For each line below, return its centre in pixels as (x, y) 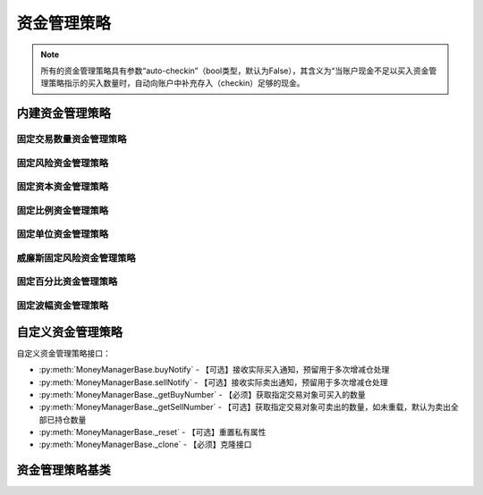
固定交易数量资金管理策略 (72, 139)
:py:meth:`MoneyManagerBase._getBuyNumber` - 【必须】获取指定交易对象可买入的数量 (202, 394)
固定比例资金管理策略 (63, 210)
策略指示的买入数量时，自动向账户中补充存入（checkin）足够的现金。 (176, 83)
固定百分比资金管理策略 (67, 281)
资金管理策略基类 (64, 470)
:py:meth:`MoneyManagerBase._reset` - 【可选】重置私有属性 (153, 432)
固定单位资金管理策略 (63, 234)
